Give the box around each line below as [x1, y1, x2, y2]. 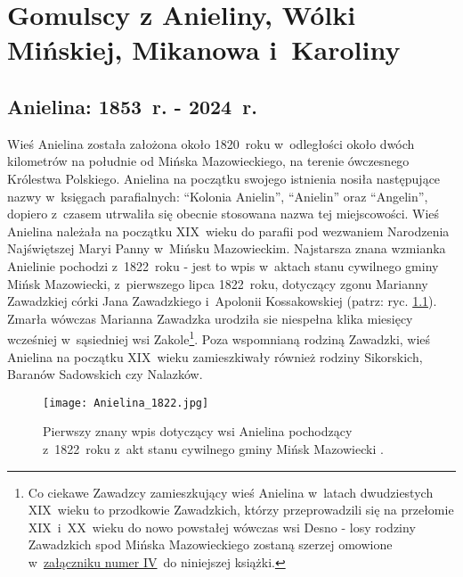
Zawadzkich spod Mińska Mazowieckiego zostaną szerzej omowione [28, 535, 393, 554]
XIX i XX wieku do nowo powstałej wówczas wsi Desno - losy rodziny [28, 517, 416, 536]
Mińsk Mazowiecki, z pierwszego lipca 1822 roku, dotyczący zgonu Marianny [7, 274, 428, 293]
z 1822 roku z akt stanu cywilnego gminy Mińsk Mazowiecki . [43, 439, 384, 457]
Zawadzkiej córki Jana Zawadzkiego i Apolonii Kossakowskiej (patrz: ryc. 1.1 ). [7, 292, 437, 310]
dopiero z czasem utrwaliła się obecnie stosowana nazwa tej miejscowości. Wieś [7, 204, 440, 223]
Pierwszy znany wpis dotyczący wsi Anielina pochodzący [43, 422, 353, 441]
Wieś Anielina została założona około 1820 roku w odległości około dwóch [7, 134, 415, 152]
